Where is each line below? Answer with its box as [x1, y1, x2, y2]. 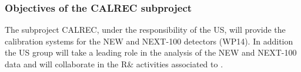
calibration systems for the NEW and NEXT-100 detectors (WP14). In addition [5, 35, 293, 47]
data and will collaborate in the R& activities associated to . [5, 58, 223, 70]
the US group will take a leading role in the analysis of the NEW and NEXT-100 [5, 46, 297, 59]
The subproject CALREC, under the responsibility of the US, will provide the [5, 23, 286, 36]
